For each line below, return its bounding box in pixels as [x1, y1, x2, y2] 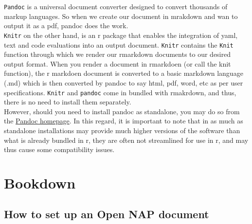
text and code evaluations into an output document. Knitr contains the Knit [4, 39, 234, 50]
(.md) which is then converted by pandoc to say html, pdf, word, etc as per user [4, 77, 243, 87]
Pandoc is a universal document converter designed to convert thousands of [4, 1, 228, 11]
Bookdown [4, 172, 76, 192]
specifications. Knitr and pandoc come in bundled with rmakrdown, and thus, [4, 87, 236, 97]
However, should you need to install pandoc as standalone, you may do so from [4, 106, 240, 116]
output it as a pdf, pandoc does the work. [4, 20, 128, 31]
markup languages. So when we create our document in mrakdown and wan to [4, 11, 238, 21]
